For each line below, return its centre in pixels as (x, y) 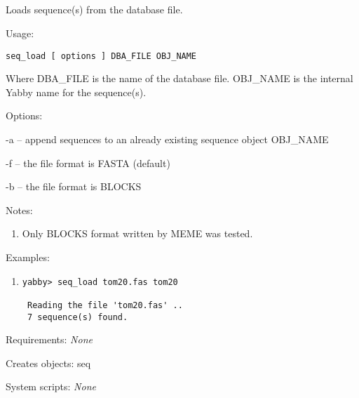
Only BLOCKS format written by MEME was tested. (137, 233)
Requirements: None (49, 339)
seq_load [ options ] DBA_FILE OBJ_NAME (101, 56)
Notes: (19, 210)
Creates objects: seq (48, 363)
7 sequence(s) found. (77, 317)
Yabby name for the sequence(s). (76, 92)
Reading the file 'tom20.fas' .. (105, 305)
